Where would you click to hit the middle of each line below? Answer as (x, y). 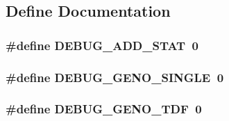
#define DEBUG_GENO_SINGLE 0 (115, 77)
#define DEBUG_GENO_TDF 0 (104, 109)
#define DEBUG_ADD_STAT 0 (102, 45)
